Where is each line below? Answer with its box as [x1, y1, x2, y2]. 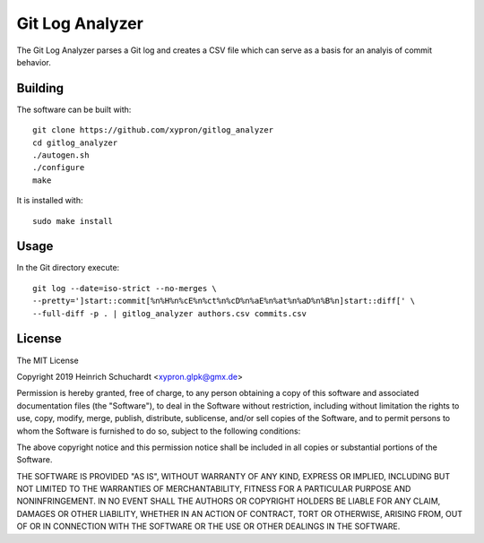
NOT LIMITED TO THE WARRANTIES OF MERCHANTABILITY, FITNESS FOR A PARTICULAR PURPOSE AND [16, 484, 411, 495]
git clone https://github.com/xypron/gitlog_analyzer [32, 125, 273, 135]
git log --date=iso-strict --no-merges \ [32, 283, 217, 293]
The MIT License [16, 355, 80, 366]
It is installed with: [16, 195, 83, 206]
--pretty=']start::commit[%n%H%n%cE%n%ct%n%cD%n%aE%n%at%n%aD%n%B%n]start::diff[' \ [32, 296, 416, 306]
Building [16, 81, 65, 96]
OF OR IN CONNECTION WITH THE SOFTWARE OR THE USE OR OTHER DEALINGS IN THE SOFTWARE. [16, 521, 401, 532]
